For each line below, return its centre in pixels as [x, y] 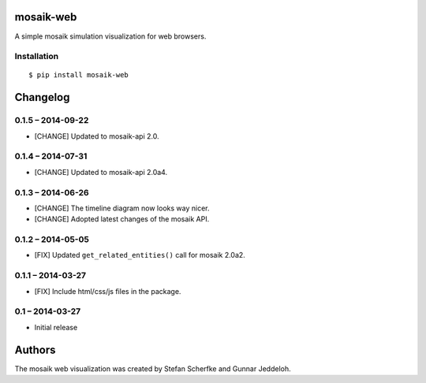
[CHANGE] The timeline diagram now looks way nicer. [122, 208]
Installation [37, 57]
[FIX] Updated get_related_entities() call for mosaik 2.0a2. [140, 255]
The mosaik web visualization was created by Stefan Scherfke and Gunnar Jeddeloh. [153, 368]
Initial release [56, 327]
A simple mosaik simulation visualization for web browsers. [110, 36]
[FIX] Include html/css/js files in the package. [108, 291]
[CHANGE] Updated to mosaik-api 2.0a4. [101, 172]
